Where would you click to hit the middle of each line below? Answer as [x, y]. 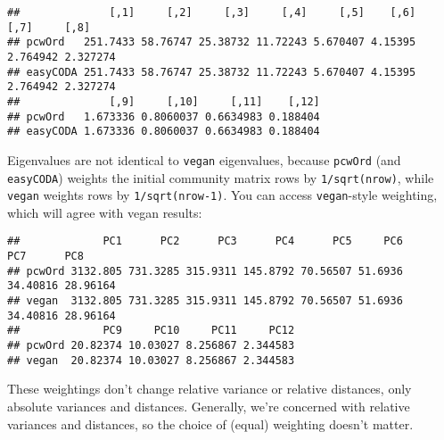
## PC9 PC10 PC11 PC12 [151, 331]
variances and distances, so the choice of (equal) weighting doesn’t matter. [210, 423]
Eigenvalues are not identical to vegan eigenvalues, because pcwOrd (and [204, 159]
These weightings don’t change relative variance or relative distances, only [210, 389]
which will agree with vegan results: [105, 212]
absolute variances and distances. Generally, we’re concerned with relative [209, 406]
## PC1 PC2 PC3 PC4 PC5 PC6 [205, 241]
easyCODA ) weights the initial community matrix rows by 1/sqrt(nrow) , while [221, 177]
